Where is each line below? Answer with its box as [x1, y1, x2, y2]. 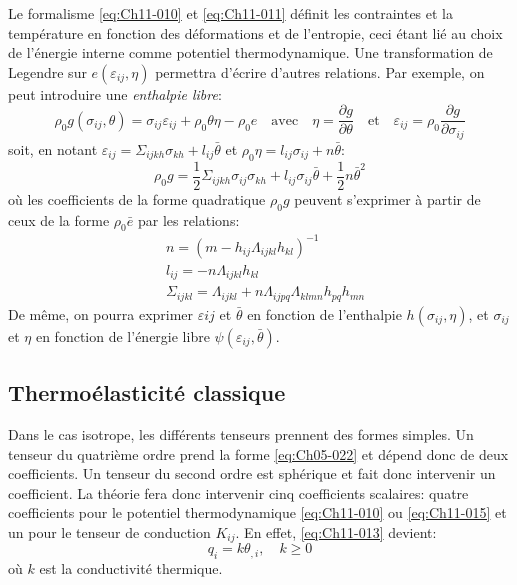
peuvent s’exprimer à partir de [294, 188, 481, 209]
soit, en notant [8, 138, 98, 159]
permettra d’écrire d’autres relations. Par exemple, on [155, 61, 485, 82]
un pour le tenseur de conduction [8, 522, 211, 543]
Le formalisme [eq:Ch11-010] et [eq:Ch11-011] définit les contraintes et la [8, 3, 453, 23]
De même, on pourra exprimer [8, 303, 194, 324]
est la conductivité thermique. [39, 558, 223, 579]
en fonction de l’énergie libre [35, 325, 210, 346]
